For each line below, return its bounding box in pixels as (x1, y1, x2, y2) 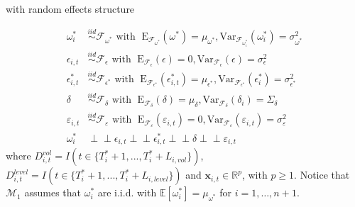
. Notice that (294, 167, 350, 182)
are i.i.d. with (97, 185, 157, 200)
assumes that (24, 185, 81, 200)
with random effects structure (6, 1, 135, 16)
